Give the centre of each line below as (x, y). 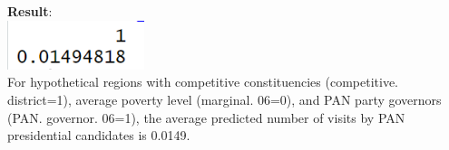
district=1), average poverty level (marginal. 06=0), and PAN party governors (224, 100)
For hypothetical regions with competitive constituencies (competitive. (203, 82)
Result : (30, 11)
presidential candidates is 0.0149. (99, 135)
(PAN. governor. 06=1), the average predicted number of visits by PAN (206, 117)
